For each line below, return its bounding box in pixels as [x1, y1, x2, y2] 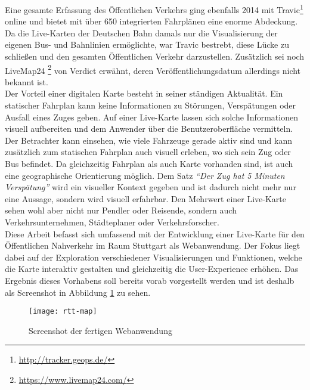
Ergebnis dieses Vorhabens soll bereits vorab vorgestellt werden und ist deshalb [5, 274, 294, 286]
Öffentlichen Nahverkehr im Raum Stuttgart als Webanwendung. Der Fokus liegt [5, 239, 300, 252]
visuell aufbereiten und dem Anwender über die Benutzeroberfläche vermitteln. [5, 122, 293, 135]
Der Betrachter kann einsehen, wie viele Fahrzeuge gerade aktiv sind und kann [5, 134, 292, 146]
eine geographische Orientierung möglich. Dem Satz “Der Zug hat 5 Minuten [5, 169, 285, 181]
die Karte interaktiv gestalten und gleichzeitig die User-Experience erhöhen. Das [5, 262, 299, 275]
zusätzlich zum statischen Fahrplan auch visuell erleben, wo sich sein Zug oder [5, 146, 291, 158]
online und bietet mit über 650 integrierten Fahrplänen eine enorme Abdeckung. [5, 15, 298, 27]
